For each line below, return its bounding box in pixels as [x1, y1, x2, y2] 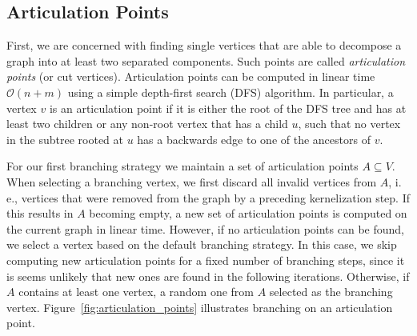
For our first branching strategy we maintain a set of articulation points [6, 158, 359, 174]
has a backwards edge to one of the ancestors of [137, 130, 371, 147]
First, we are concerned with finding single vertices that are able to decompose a [6, 37, 402, 54]
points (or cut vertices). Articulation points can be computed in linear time [6, 68, 375, 85]
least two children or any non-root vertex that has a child [6, 115, 288, 132]
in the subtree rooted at [6, 130, 123, 147]
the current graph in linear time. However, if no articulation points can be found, [6, 220, 404, 237]
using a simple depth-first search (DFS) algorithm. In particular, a [67, 83, 394, 100]
